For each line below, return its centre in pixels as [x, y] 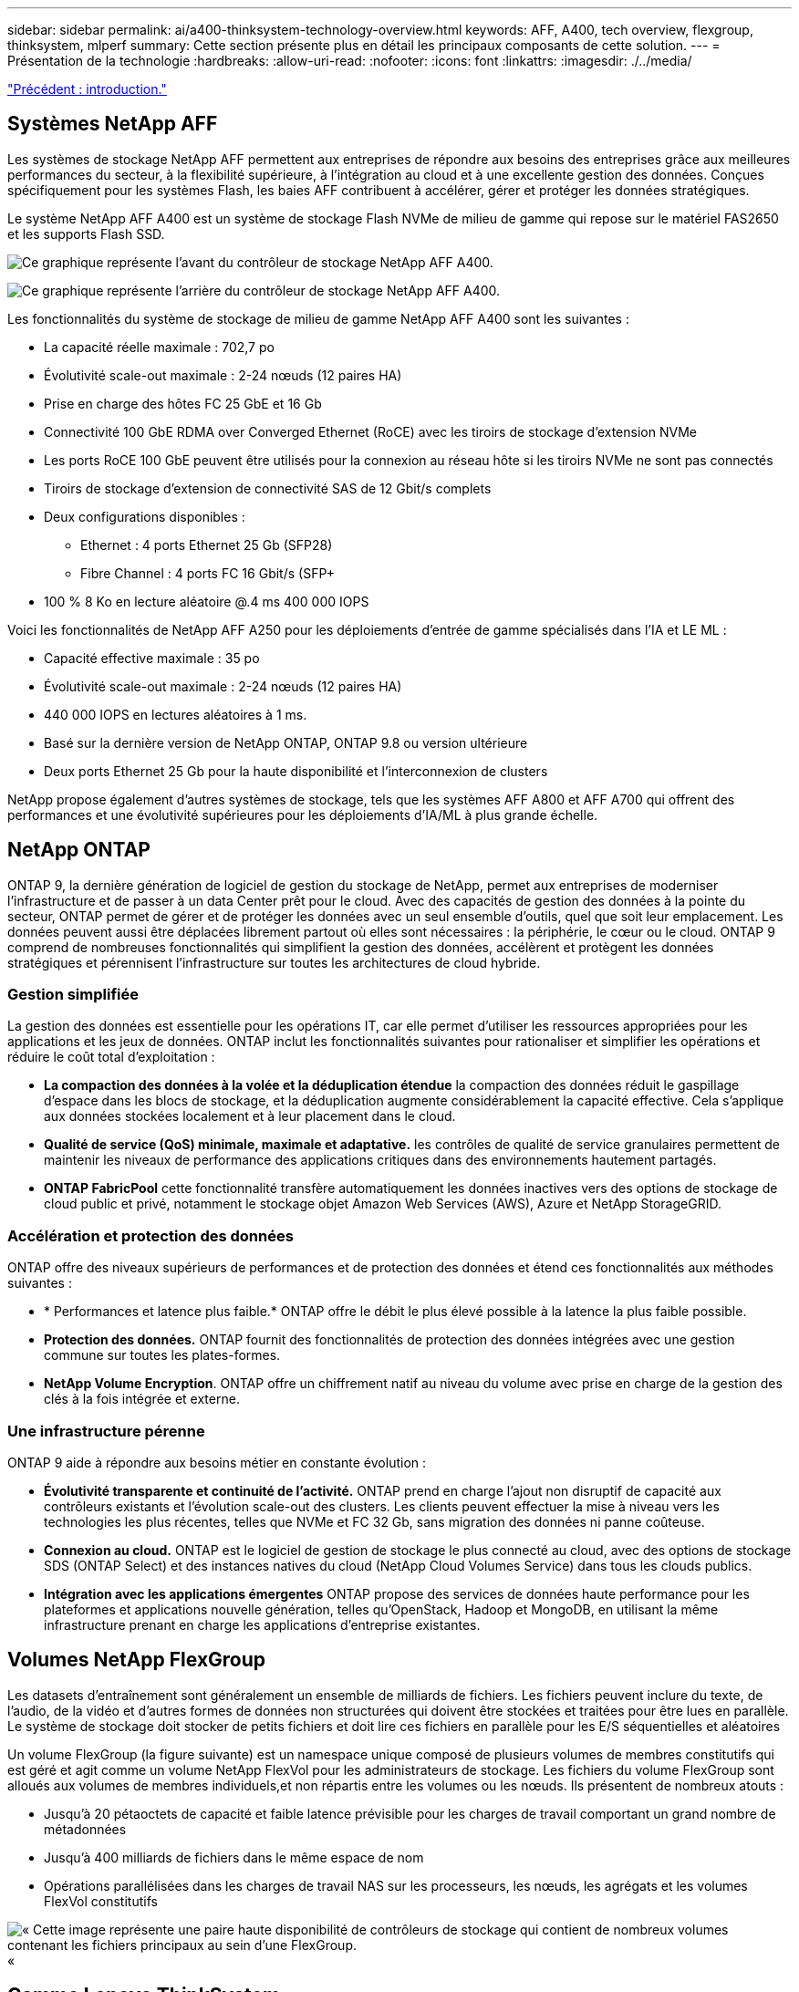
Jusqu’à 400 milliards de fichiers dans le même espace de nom [234, 1857]
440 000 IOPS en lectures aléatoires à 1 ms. [176, 714]
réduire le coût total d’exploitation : [111, 1057]
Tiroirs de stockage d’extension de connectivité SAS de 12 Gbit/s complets [268, 488]
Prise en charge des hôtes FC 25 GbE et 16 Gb [183, 403]
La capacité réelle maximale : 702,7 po [159, 347]
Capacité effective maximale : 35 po [152, 658]
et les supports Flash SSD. [86, 233]
